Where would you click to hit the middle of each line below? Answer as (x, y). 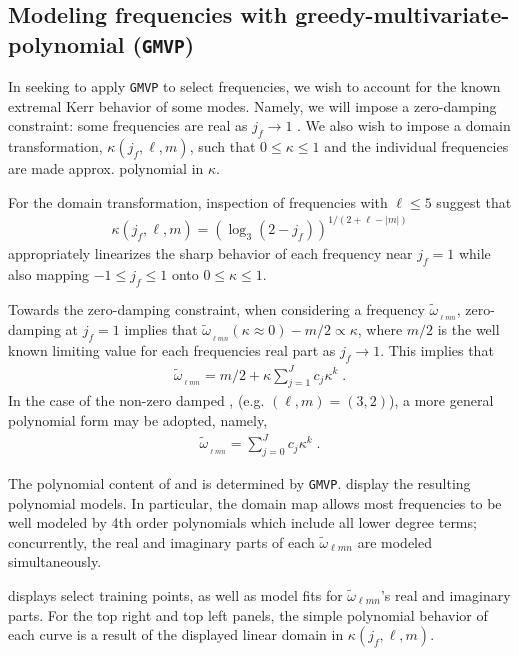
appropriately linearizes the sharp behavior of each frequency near (210, 252)
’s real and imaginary (445, 594)
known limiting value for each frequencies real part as (172, 350)
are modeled (395, 541)
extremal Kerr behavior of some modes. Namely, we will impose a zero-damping (252, 105)
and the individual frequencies (416, 146)
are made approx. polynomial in (106, 168)
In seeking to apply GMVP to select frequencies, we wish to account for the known (254, 86)
